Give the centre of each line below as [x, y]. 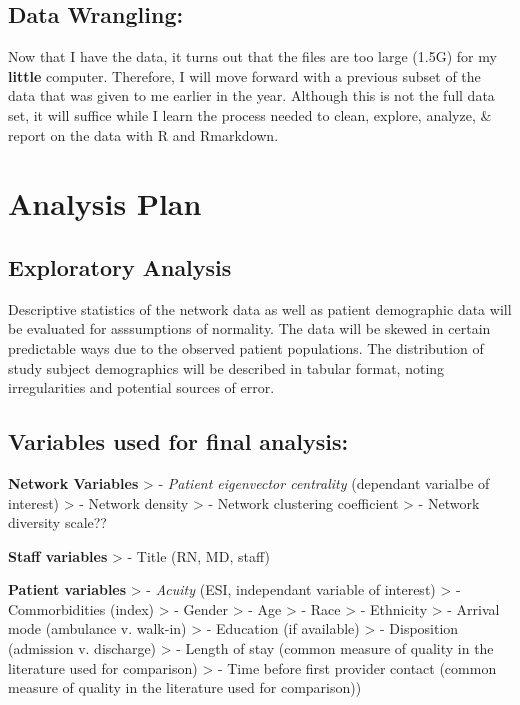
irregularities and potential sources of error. [141, 387]
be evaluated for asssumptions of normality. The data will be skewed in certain [249, 328]
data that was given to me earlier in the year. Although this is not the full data [251, 95]
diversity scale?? [57, 522]
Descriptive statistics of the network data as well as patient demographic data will [260, 308]
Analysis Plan [105, 203]
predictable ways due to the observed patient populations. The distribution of [246, 347]
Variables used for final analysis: [178, 441]
